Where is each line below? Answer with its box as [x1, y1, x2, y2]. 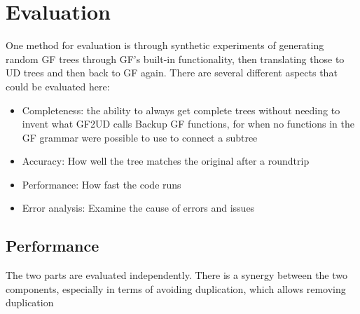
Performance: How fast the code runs [22, 177, 181, 191]
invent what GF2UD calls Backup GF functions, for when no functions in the [22, 116, 354, 131]
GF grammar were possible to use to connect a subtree [22, 130, 258, 144]
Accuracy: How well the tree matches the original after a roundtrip [22, 153, 310, 168]
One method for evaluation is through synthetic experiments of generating [6, 38, 324, 53]
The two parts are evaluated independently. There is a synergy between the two [6, 268, 348, 282]
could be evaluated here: [6, 78, 110, 93]
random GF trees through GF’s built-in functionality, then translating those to [6, 51, 345, 66]
